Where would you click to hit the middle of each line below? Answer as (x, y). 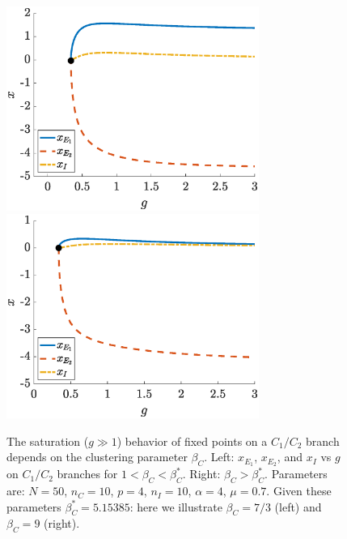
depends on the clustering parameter (97, 457)
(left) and (298, 506)
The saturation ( (48, 441)
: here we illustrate (176, 506)
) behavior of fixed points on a (192, 441)
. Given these (299, 491)
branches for (87, 474)
